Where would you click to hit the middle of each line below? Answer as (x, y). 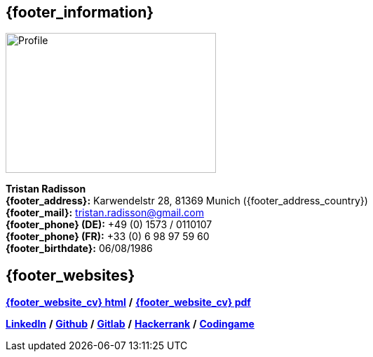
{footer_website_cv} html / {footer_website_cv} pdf (128, 302)
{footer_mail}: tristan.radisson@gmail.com (105, 213)
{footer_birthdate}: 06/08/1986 (79, 248)
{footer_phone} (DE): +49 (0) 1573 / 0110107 (109, 225)
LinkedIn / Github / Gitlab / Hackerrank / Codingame (130, 324)
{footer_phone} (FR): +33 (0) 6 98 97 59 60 (108, 237)
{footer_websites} (70, 275)
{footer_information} (80, 12)
